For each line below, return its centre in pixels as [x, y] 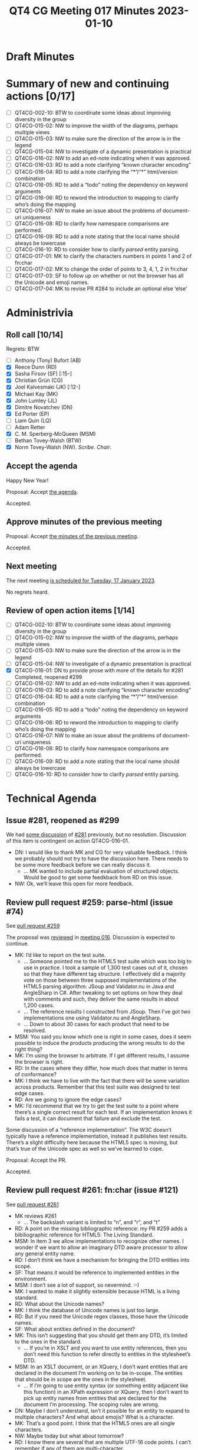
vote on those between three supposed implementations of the [100, 980]
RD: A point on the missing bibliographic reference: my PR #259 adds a [101, 1228]
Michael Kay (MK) [36, 394]
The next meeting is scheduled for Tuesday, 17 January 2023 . [81, 580]
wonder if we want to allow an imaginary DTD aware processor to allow [101, 1247]
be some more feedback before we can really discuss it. [83, 865]
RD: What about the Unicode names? [60, 1304]
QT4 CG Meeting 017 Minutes [82, 11]
